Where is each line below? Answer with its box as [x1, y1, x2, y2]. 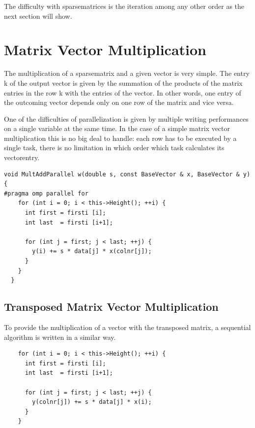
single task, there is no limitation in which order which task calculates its [4, 142, 225, 153]
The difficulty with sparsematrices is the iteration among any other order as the [4, 1, 245, 11]
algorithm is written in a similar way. [4, 331, 116, 342]
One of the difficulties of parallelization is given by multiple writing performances [4, 113, 249, 124]
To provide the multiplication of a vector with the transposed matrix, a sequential [4, 322, 251, 332]
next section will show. [4, 10, 72, 21]
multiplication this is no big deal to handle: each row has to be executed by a [4, 132, 237, 143]
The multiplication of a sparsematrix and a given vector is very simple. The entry [4, 68, 250, 78]
